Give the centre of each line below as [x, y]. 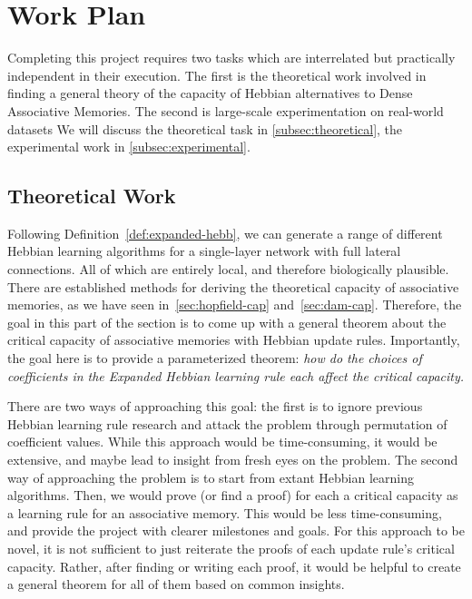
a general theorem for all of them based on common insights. [176, 584]
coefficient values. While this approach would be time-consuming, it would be [222, 442]
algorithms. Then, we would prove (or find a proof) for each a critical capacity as [233, 495]
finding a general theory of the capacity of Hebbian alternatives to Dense [210, 93]
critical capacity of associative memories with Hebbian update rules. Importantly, [234, 340]
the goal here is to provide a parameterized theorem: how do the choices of [215, 358]
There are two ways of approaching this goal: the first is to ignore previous [215, 406]
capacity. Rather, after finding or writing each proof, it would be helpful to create [234, 566]
